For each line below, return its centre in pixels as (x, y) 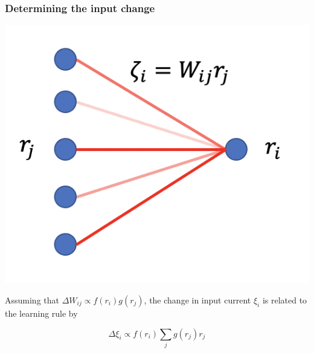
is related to (285, 300)
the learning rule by (41, 313)
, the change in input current (197, 300)
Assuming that (32, 300)
